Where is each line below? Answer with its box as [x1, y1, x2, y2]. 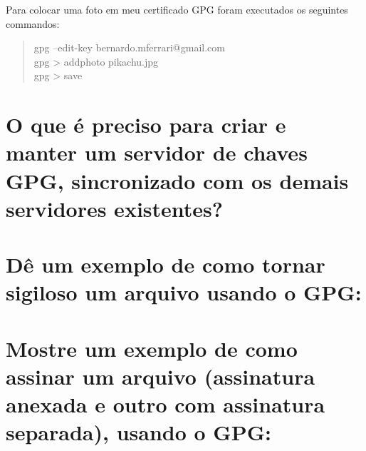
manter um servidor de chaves [6, 138, 308, 167]
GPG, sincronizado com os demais [6, 166, 349, 195]
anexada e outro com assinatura [6, 390, 325, 419]
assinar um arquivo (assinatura [6, 361, 315, 390]
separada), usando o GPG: [6, 417, 271, 447]
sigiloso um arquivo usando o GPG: [6, 278, 362, 307]
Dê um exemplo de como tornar [6, 250, 325, 279]
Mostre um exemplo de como [6, 333, 298, 363]
